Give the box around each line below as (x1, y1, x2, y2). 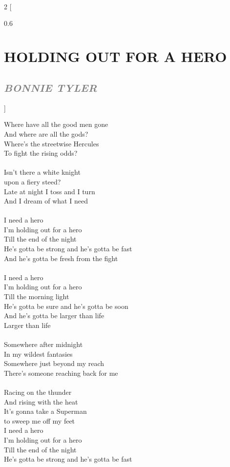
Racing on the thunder (4, 386, 72, 397)
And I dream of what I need (4, 196, 88, 206)
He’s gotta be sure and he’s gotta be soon (4, 301, 128, 311)
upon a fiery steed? (4, 176, 61, 186)
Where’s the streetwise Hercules (4, 138, 99, 148)
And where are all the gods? (4, 128, 88, 139)
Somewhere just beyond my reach (4, 358, 105, 368)
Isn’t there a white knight (4, 167, 81, 177)
